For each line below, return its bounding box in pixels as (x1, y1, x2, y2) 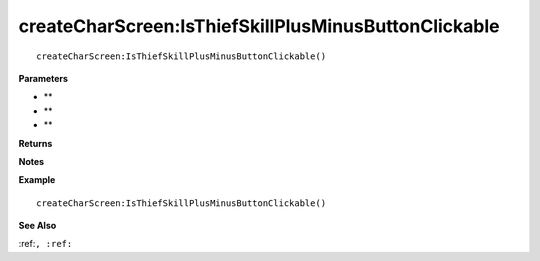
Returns (18, 137, 53, 149)
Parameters (18, 72, 69, 84)
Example (18, 174, 56, 186)
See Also (18, 220, 57, 232)
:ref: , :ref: (18, 238, 73, 250)
